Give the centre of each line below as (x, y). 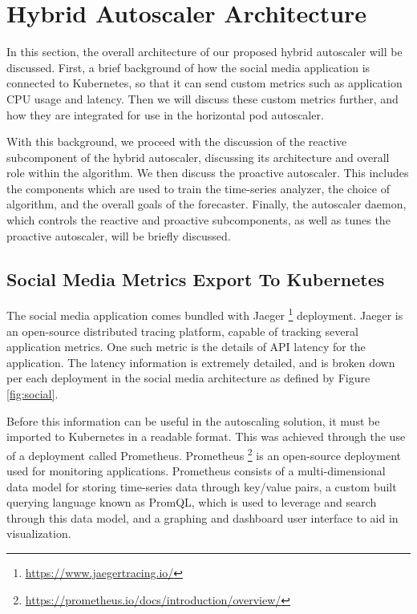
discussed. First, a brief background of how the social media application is (188, 67)
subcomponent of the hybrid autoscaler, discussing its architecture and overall (198, 157)
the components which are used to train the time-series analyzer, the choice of (198, 188)
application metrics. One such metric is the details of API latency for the (186, 347)
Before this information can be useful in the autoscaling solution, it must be (193, 420)
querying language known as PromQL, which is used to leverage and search (192, 502)
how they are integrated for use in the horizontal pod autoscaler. (165, 114)
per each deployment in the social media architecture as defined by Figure (188, 378)
